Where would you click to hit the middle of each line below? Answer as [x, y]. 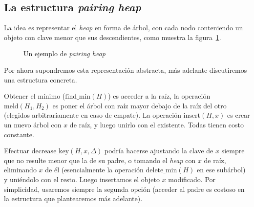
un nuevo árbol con [33, 124]
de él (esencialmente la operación [94, 170]
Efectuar [17, 151]
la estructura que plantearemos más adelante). [73, 198]
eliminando [20, 170]
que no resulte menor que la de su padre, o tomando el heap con [100, 160]
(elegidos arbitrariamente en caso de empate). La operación [93, 115]
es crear [239, 115]
